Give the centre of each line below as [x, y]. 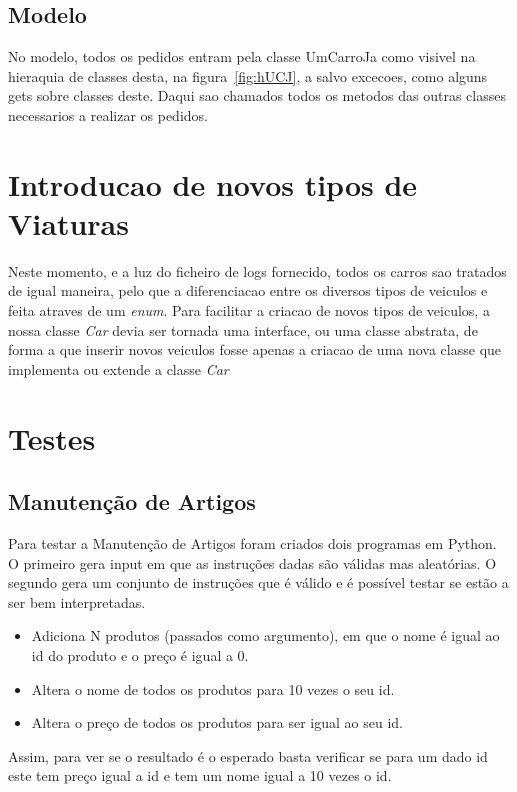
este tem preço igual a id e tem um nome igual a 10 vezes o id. [200, 775]
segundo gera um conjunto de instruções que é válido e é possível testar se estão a [258, 582]
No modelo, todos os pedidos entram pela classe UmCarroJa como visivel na [242, 56]
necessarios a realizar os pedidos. [108, 114]
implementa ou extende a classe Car [118, 368]
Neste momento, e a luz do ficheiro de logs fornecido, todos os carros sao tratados [257, 270]
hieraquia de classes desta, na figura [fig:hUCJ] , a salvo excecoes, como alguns [248, 75]
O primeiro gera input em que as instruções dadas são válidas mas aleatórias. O [252, 562]
